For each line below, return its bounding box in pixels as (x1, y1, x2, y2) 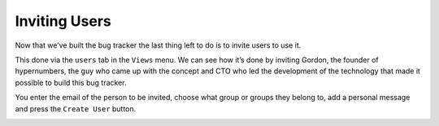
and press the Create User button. (15, 103, 137, 113)
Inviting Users (15, 12, 111, 30)
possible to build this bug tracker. (15, 78, 127, 87)
